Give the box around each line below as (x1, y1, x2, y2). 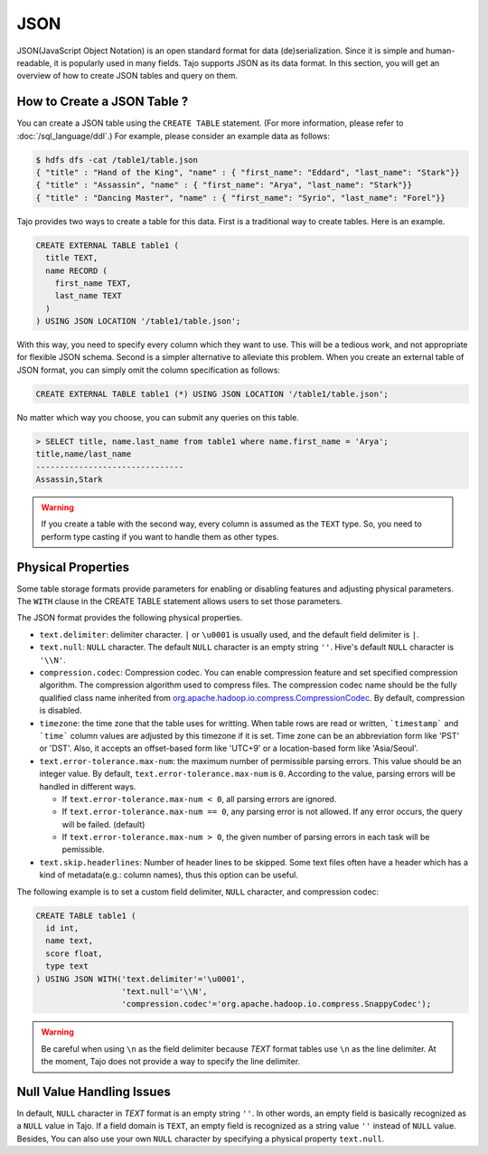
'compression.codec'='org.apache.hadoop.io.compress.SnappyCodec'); (121, 999, 432, 1009)
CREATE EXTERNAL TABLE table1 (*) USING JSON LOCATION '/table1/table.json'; (35, 389, 389, 399)
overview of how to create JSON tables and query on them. (16, 71, 239, 81)
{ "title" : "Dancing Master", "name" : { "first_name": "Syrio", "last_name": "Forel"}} (35, 193, 446, 203)
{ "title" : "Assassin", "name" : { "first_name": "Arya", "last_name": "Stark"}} (35, 180, 413, 190)
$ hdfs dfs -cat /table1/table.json (35, 155, 199, 165)
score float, (45, 948, 103, 959)
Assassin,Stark (35, 474, 103, 484)
